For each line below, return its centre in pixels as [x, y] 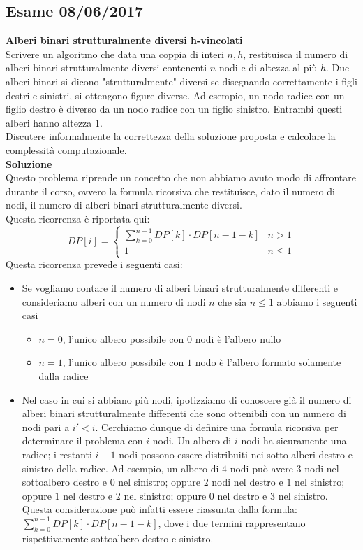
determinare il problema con [82, 440]
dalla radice [64, 375]
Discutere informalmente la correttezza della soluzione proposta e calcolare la [171, 136]
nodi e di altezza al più [268, 68]
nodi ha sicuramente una [294, 440]
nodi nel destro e [247, 482]
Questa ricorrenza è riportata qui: [78, 218]
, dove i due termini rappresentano [232, 522]
